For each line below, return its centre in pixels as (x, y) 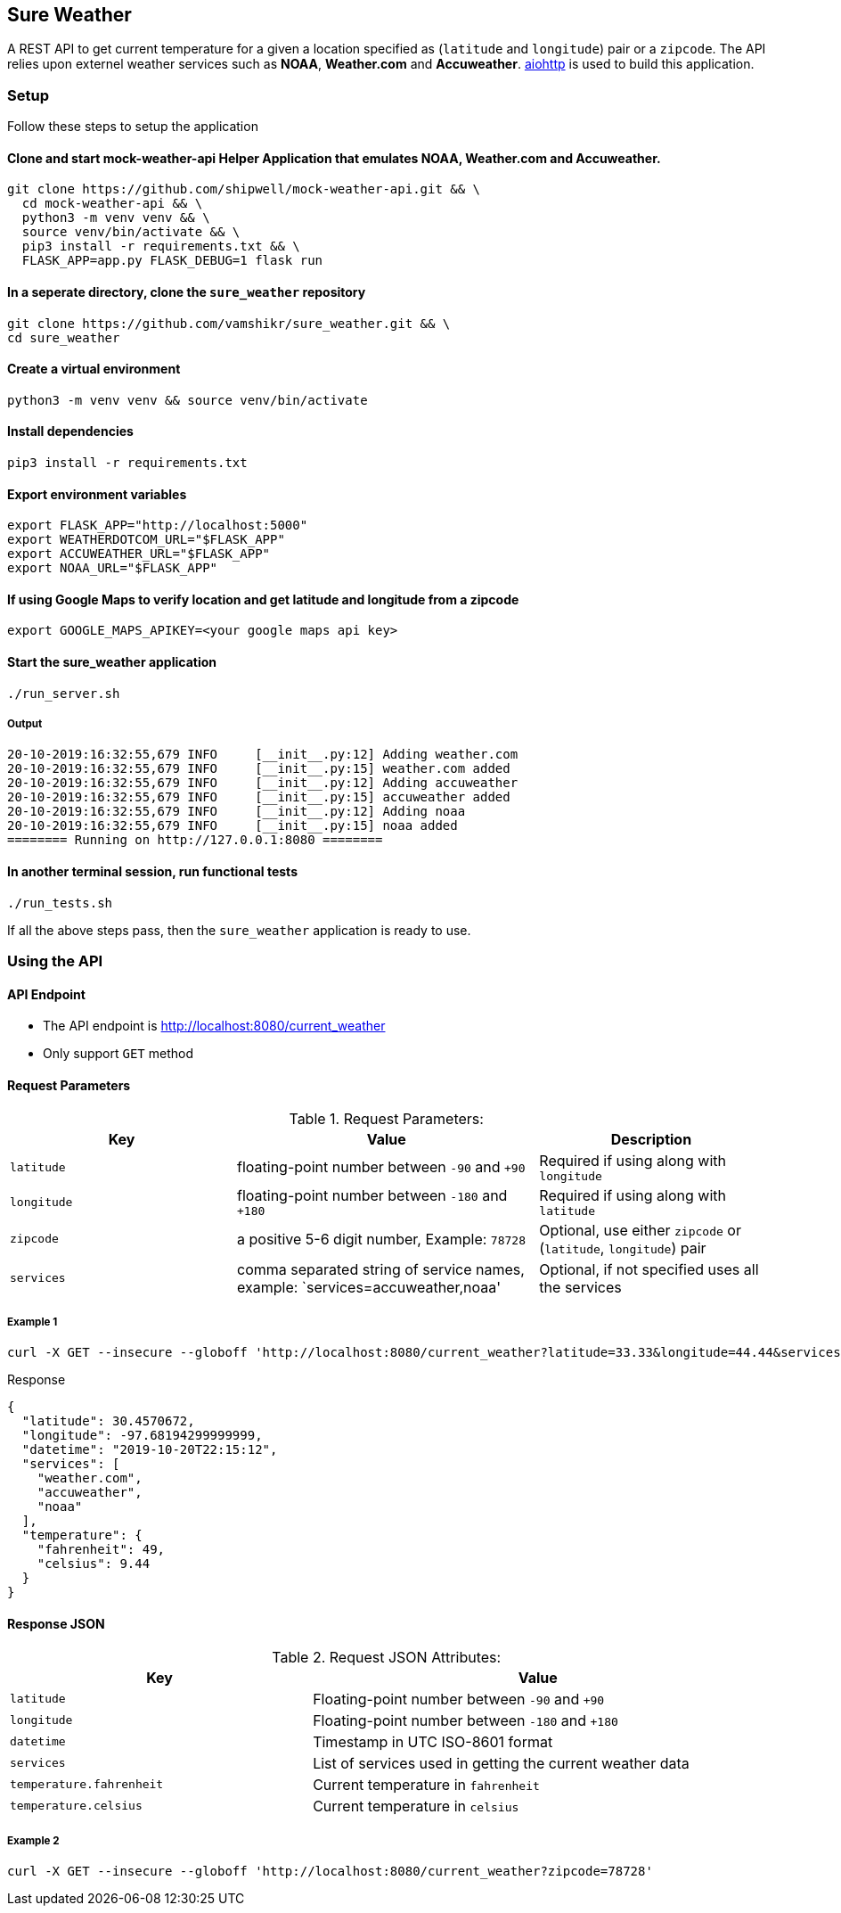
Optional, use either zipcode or (640, 1230)
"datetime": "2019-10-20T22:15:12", (150, 1450)
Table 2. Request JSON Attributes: (387, 1657)
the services (580, 1287)
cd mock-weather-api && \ (112, 204)
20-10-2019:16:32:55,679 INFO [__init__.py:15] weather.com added (259, 769)
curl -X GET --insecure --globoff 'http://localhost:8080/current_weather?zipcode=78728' (330, 1872)
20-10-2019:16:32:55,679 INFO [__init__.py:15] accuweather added (259, 797)
